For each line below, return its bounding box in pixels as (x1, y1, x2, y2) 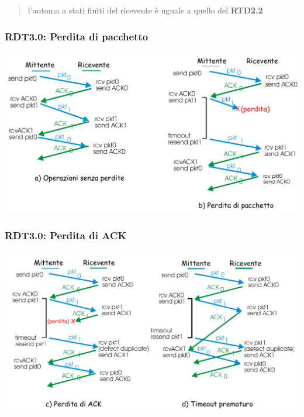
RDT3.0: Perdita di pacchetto (5, 29, 148, 43)
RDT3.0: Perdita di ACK (5, 228, 127, 243)
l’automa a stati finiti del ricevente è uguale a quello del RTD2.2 (27, 4, 263, 16)
